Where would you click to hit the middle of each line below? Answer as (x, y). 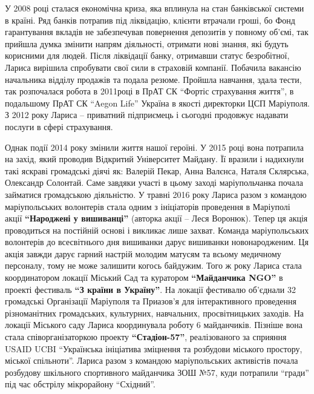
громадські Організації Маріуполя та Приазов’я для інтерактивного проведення (151, 301)
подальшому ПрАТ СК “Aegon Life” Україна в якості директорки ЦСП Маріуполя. (158, 103)
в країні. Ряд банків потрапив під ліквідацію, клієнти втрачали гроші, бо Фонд (150, 20)
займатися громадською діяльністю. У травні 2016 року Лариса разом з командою (156, 194)
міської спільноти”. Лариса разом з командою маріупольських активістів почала (152, 360)
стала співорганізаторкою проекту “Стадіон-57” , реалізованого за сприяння (146, 337)
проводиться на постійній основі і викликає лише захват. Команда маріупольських (157, 230)
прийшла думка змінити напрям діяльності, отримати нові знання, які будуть (147, 43)
